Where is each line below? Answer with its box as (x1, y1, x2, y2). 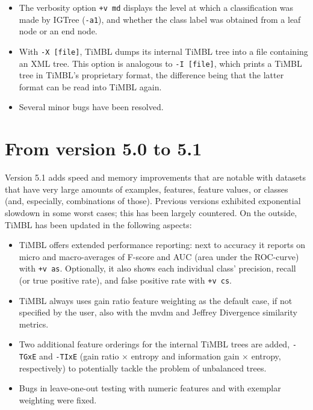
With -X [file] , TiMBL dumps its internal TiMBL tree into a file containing (19, 45, 308, 57)
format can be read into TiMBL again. (19, 80, 162, 93)
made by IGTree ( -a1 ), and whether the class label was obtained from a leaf (19, 13, 301, 25)
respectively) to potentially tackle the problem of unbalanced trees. (19, 361, 267, 374)
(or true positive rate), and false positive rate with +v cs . (19, 273, 232, 286)
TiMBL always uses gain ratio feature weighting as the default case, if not (19, 294, 293, 306)
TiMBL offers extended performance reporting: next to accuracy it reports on (19, 238, 306, 251)
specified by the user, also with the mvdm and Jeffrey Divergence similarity (19, 306, 297, 318)
